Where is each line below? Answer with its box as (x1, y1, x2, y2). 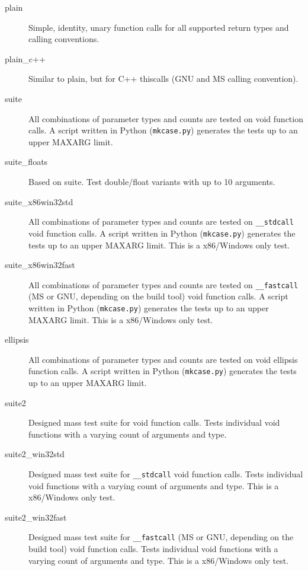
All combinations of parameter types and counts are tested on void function (28, 112, 303, 125)
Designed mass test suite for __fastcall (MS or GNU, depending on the (28, 531, 294, 543)
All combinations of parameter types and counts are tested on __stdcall (28, 215, 294, 228)
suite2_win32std (5, 448, 65, 460)
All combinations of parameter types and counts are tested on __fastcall (28, 278, 299, 291)
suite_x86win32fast (5, 259, 75, 271)
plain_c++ (5, 52, 46, 65)
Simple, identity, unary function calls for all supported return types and (28, 21, 289, 33)
